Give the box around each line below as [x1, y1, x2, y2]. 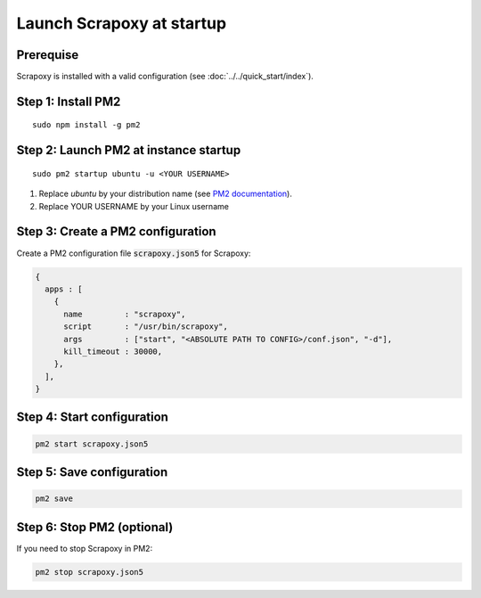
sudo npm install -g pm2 [32, 120, 141, 130]
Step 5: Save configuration [16, 464, 168, 480]
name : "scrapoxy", [63, 308, 186, 319]
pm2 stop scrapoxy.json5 [35, 567, 144, 577]
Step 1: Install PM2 [16, 94, 121, 109]
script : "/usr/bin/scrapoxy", [63, 322, 229, 332]
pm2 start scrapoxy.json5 [35, 438, 149, 449]
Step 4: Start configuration [16, 410, 169, 425]
